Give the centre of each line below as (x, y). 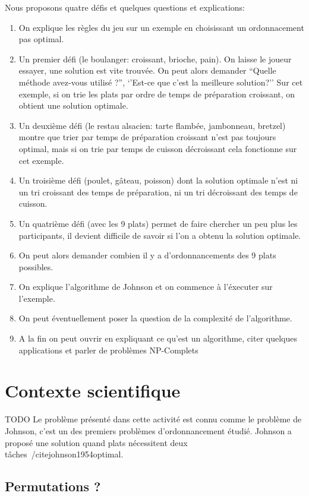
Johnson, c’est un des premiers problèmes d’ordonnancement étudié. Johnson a (148, 430)
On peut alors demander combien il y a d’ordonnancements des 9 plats (147, 255)
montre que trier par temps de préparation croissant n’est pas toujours (147, 137)
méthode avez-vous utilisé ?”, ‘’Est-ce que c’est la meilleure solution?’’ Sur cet (161, 82)
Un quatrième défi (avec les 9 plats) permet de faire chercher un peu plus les (158, 223)
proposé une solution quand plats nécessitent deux (96, 442)
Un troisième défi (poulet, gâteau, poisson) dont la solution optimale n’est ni (158, 180)
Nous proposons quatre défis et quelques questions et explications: (125, 7)
